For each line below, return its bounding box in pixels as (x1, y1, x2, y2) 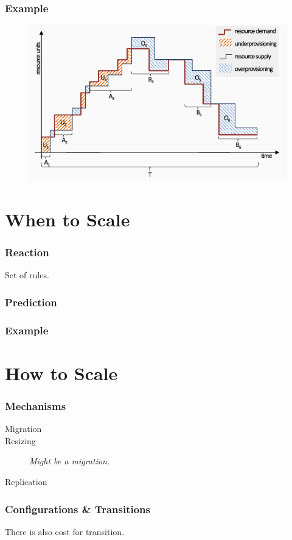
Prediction (5, 294, 57, 309)
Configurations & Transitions (5, 501, 150, 516)
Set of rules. (5, 268, 49, 281)
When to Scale (5, 206, 130, 231)
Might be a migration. (29, 455, 110, 467)
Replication (5, 475, 47, 488)
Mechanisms (5, 398, 66, 413)
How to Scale (5, 360, 118, 385)
